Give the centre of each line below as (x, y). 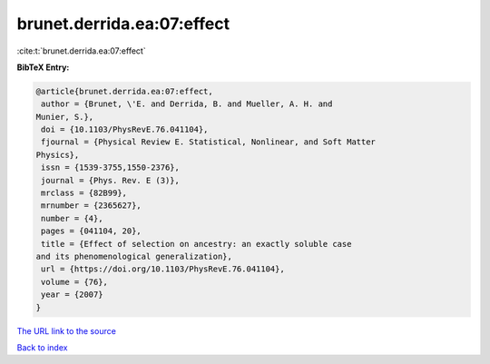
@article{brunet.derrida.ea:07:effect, (124, 91)
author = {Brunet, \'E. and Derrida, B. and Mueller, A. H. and (187, 104)
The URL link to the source (67, 330)
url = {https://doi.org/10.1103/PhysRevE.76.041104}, (163, 269)
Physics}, (58, 155)
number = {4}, (72, 218)
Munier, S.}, (65, 117)
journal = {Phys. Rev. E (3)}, (111, 180)
